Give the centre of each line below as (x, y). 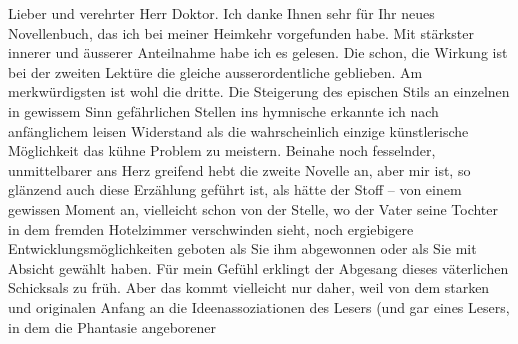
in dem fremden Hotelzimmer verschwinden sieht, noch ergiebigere (211, 228)
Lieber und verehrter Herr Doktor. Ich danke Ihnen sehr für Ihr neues (221, 13)
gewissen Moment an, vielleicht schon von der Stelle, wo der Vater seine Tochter (253, 208)
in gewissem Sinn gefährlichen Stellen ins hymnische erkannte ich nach (223, 110)
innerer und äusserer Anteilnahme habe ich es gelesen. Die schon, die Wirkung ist (258, 52)
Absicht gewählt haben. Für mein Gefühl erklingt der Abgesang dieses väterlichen (258, 267)
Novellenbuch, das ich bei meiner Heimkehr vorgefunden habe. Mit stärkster (241, 32)
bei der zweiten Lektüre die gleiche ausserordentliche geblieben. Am (215, 71)
